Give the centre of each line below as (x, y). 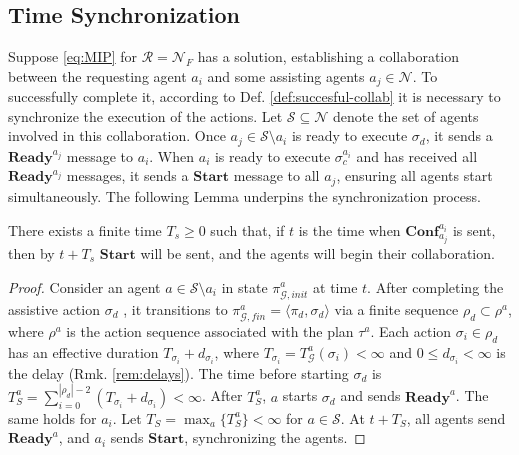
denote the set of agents (405, 115)
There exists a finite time (85, 229)
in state (244, 286)
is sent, (474, 229)
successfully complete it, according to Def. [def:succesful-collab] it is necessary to (254, 96)
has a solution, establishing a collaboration (328, 56)
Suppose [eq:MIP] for (73, 56)
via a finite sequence (396, 308)
